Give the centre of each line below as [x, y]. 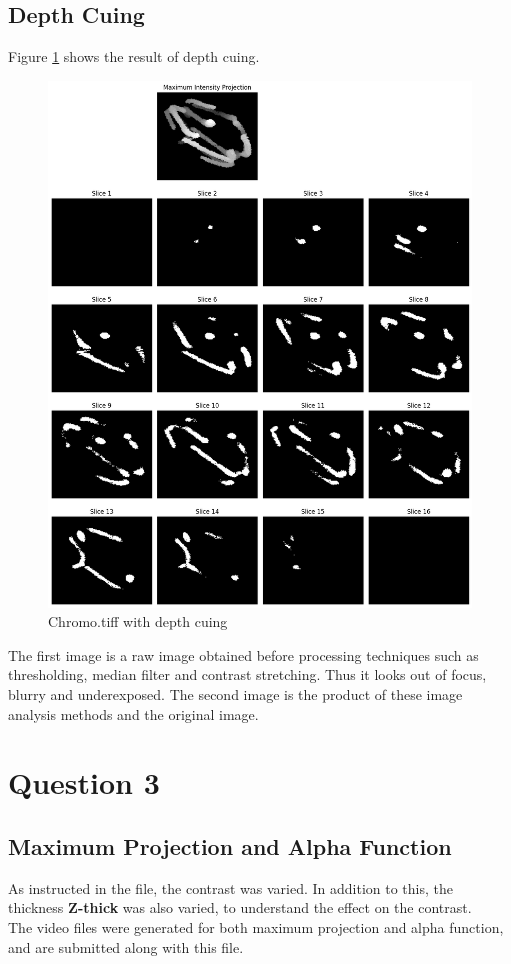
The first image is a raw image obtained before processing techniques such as [243, 654]
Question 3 [84, 782]
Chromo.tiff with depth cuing [138, 621]
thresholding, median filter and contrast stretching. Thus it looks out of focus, [247, 674]
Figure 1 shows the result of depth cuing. [134, 56]
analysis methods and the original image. [133, 713]
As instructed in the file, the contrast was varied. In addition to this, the [231, 887]
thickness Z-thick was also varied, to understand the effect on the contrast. [240, 907]
